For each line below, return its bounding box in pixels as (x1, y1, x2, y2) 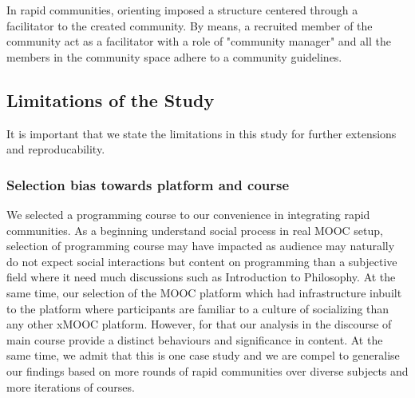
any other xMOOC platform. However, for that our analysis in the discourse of (6, 316, 392, 332)
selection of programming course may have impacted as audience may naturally (6, 237, 395, 254)
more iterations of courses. (6, 378, 135, 395)
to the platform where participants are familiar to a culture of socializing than (6, 300, 389, 316)
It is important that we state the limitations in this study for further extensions (6, 125, 397, 141)
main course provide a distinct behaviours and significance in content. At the (6, 331, 383, 348)
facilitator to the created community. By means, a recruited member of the (6, 17, 373, 34)
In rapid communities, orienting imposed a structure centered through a (6, 2, 358, 18)
